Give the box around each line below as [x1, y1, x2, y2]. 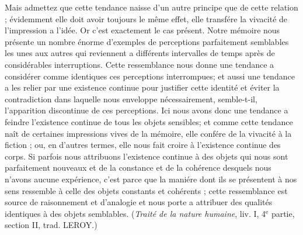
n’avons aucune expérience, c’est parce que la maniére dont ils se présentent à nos [5, 172, 297, 185]
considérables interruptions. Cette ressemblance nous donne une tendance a [5, 58, 274, 70]
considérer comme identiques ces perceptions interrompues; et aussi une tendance [5, 70, 295, 82]
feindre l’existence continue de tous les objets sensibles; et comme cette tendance [5, 115, 293, 127]
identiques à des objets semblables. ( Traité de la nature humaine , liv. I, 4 [5, 207, 266, 219]
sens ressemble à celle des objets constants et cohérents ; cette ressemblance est [5, 184, 288, 196]
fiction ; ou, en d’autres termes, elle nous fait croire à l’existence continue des [5, 139, 281, 151]
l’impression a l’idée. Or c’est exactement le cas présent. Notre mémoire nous [5, 24, 280, 36]
